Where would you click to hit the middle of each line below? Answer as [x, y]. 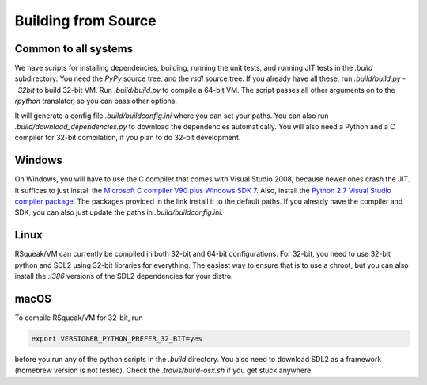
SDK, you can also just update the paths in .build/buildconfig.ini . [119, 212]
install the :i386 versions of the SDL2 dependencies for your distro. [124, 276]
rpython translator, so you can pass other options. [96, 101]
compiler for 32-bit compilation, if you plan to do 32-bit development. [128, 138]
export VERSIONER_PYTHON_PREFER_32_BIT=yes [117, 339]
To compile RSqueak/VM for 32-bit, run [79, 318]
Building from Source [86, 21]
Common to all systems [74, 49]
